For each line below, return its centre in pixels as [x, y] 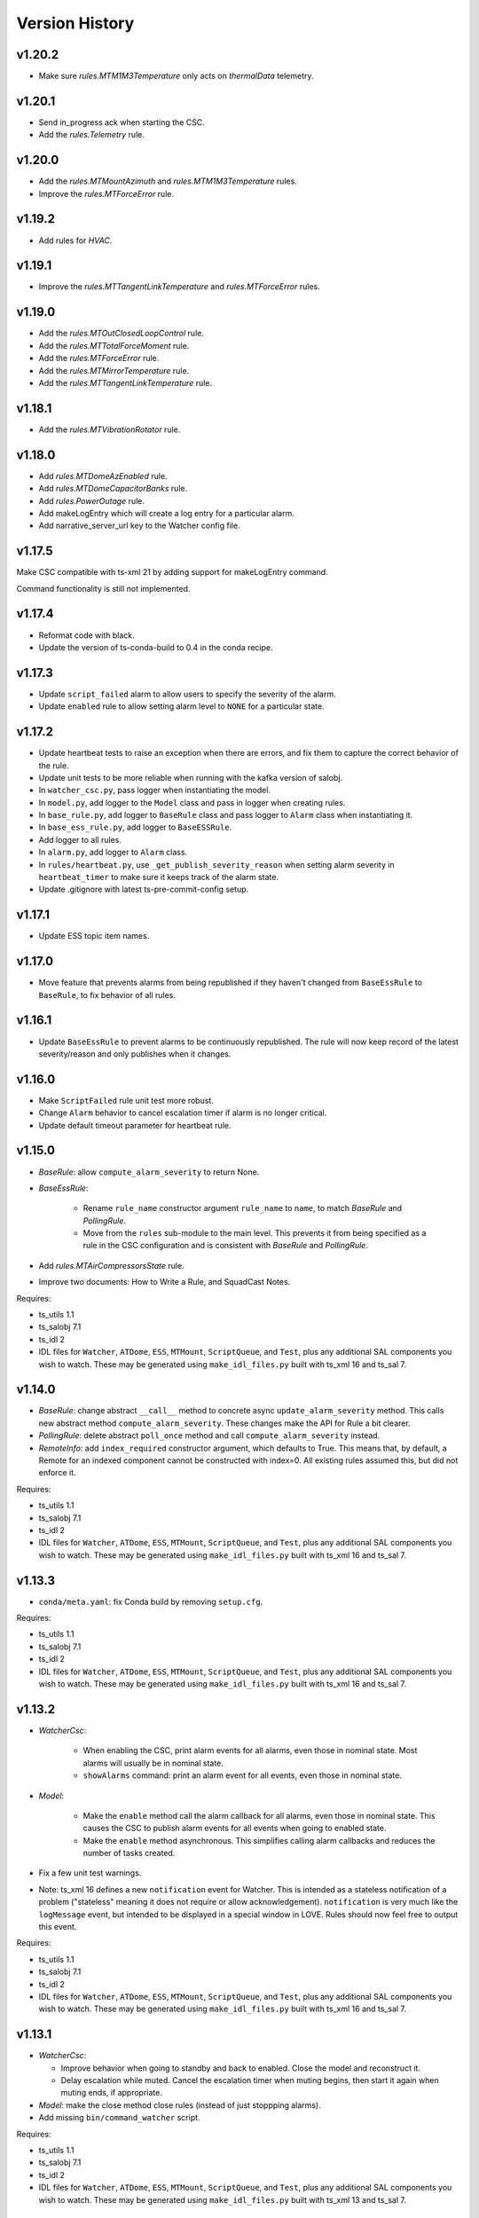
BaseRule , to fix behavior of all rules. [107, 995]
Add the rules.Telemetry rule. [92, 135]
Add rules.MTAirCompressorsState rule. [112, 1265]
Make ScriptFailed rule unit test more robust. [126, 1100]
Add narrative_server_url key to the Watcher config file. [139, 526]
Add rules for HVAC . [75, 240]
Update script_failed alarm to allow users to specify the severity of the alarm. [187, 694]
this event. [58, 1927]
